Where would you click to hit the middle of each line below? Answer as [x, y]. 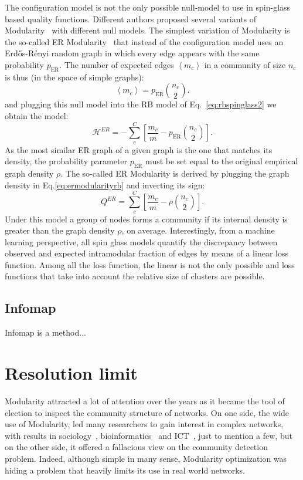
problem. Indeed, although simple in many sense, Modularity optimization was [146, 458]
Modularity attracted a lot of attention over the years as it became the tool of [145, 400]
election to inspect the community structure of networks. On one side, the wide [147, 412]
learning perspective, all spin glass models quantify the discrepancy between [141, 241]
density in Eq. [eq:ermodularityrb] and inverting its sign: [105, 185]
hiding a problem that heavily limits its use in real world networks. [125, 470]
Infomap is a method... [45, 332]
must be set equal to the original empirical [222, 161]
